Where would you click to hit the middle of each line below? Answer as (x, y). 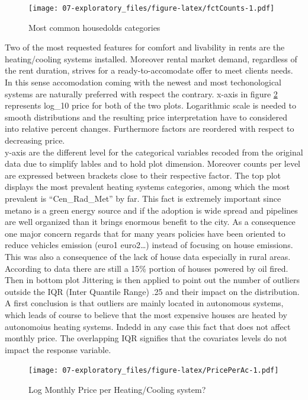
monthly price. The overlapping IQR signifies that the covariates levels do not (146, 338)
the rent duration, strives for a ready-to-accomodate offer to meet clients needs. (149, 70)
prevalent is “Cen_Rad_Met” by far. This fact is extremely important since (143, 198)
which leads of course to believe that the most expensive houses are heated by (146, 314)
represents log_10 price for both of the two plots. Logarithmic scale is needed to (150, 105)
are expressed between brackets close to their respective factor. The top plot (143, 175)
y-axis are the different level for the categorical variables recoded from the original (154, 152)
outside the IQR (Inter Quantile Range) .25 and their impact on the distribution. (152, 291)
